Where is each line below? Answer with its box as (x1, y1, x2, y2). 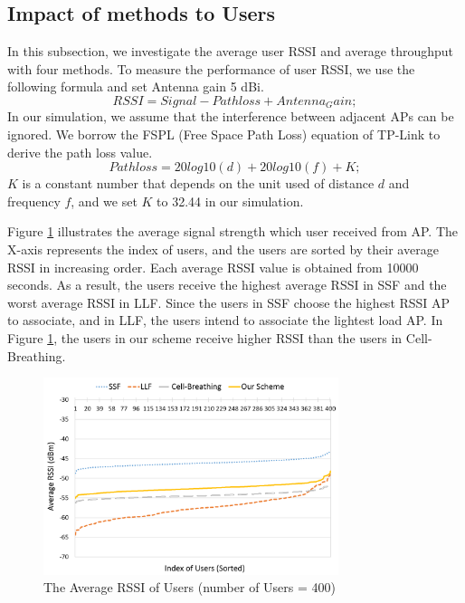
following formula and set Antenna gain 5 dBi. (7, 77, 264, 96)
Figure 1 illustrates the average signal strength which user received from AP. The (7, 222, 459, 241)
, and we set (71, 191, 138, 210)
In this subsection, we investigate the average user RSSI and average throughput (7, 42, 454, 61)
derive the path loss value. (7, 142, 153, 161)
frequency (7, 191, 61, 210)
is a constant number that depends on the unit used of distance (22, 174, 375, 193)
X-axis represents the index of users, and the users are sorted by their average (7, 240, 439, 258)
